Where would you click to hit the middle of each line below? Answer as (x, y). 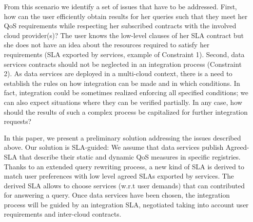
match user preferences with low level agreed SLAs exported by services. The (119, 176)
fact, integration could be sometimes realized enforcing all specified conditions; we (126, 92)
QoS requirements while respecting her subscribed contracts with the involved (120, 26)
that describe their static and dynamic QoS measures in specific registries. (130, 156)
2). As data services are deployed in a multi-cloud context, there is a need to (118, 73)
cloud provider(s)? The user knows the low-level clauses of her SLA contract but (124, 35)
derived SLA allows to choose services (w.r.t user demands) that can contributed (124, 185)
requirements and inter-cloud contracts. (63, 214)
